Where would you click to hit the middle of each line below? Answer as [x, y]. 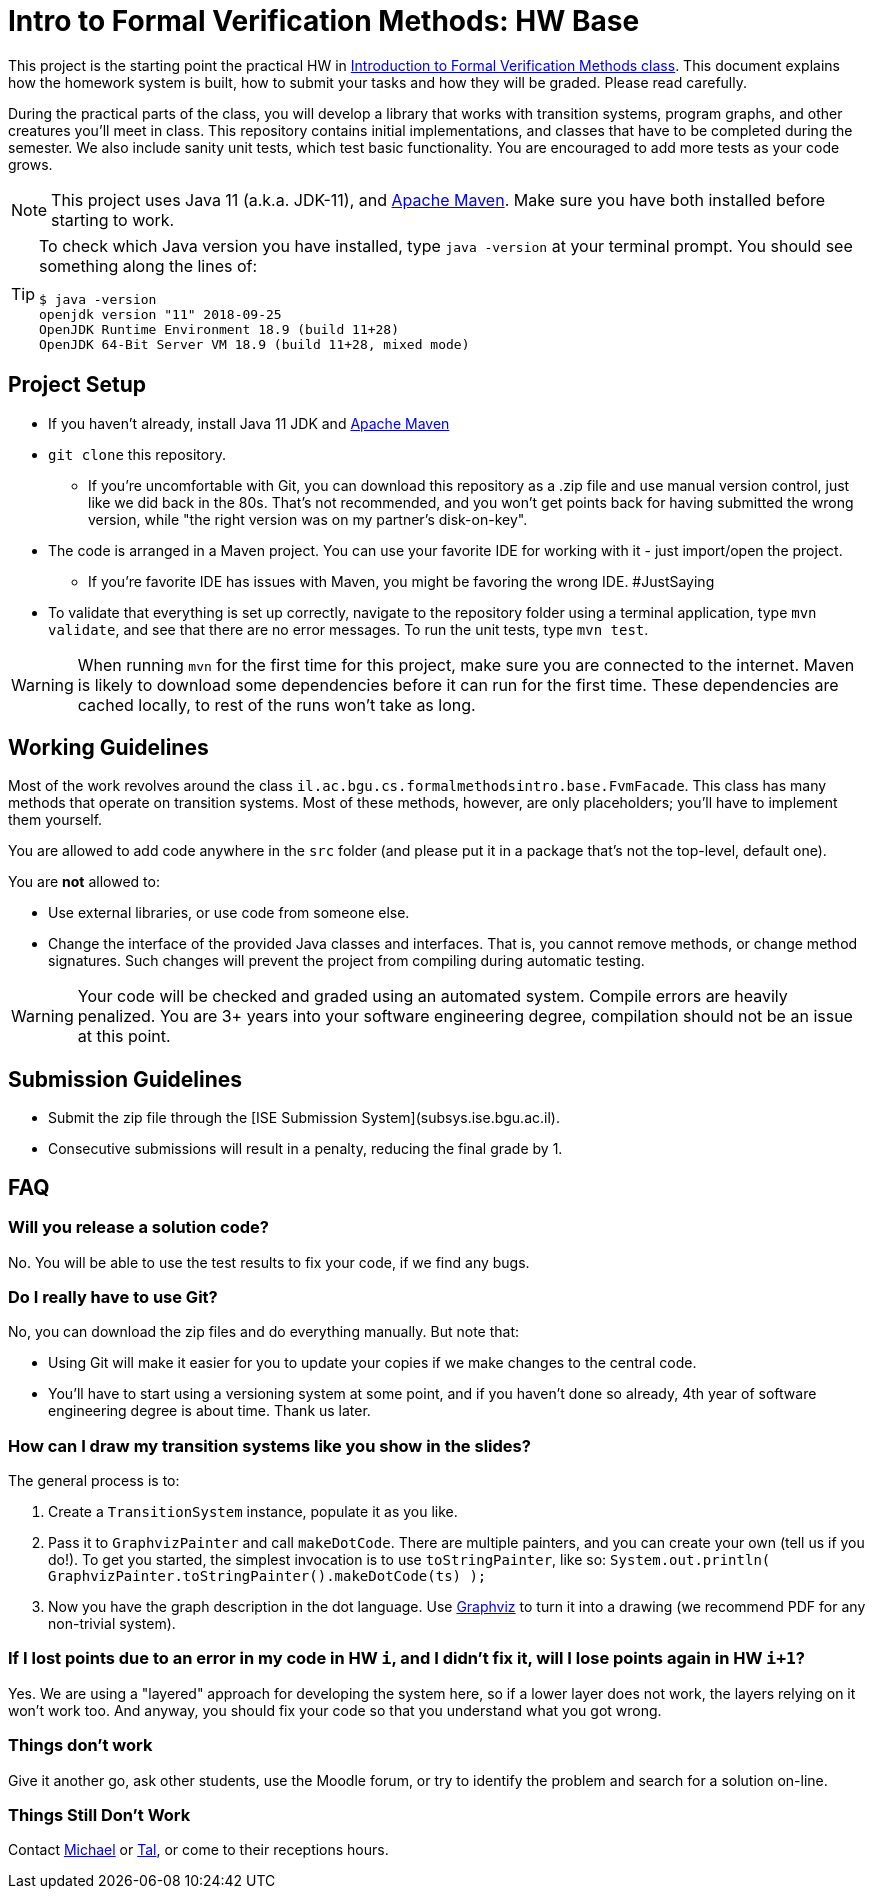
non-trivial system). [112, 1623]
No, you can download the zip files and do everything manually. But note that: [264, 1332]
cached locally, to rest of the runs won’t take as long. [276, 704]
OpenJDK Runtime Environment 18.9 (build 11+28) [219, 329]
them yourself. [55, 820]
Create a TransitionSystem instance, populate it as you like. [253, 1511]
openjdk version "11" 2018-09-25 [160, 314]
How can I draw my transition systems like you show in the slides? [269, 1445]
